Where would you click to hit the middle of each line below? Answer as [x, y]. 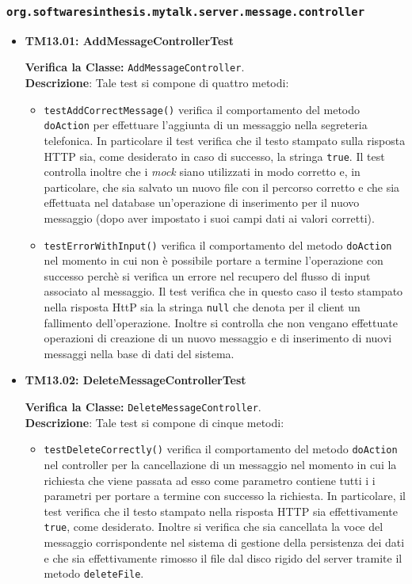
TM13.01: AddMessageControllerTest [129, 40]
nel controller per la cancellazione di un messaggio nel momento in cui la [220, 464]
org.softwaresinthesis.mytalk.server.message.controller [186, 11]
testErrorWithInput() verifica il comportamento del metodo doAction [218, 244]
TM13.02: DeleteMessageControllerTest [135, 380]
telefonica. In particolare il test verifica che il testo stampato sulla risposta [225, 140]
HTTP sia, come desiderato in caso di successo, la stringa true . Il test [214, 156]
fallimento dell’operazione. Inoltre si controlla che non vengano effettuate [221, 322]
